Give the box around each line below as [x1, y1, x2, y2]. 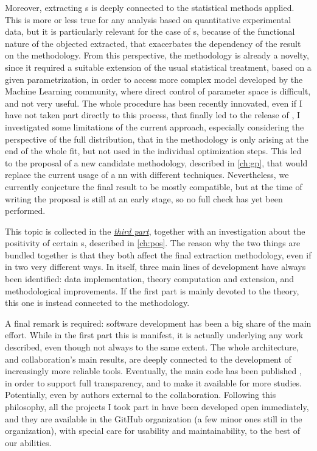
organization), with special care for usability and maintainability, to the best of [5, 424, 300, 437]
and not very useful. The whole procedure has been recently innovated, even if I [5, 96, 302, 109]
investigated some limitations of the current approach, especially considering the [5, 120, 304, 133]
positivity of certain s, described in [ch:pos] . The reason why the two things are [5, 236, 301, 249]
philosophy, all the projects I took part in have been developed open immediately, [5, 400, 309, 413]
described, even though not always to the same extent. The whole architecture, [5, 341, 299, 353]
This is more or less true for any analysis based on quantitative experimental [5, 13, 291, 26]
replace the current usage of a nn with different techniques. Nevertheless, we [5, 168, 289, 181]
